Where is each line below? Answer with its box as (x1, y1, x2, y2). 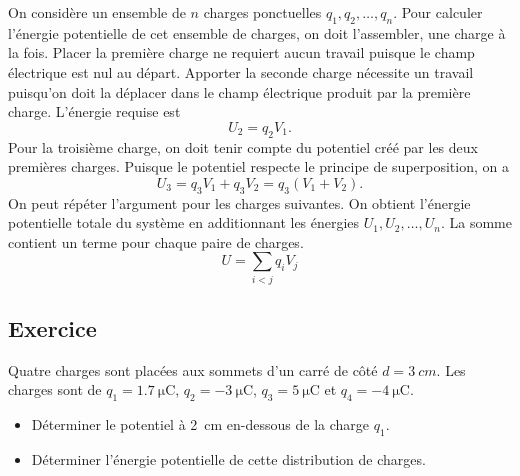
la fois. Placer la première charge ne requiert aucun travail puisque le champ (8, 42, 475, 63)
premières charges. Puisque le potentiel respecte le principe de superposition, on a (8, 156, 509, 177)
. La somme (440, 212, 512, 233)
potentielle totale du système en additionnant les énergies (8, 212, 360, 233)
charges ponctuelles (203, 2, 322, 22)
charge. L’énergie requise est (8, 101, 181, 122)
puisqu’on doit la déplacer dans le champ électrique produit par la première (8, 81, 471, 102)
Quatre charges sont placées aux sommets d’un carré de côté (8, 359, 378, 380)
